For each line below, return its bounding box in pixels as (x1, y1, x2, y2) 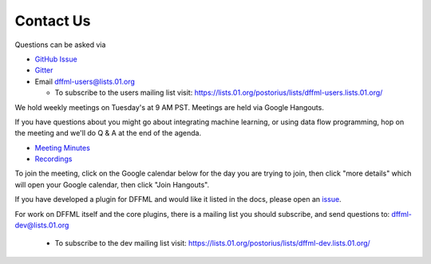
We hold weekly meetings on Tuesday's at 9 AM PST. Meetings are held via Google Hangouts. (14, 102, 325, 112)
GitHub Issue (34, 54, 77, 64)
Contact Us (14, 12, 91, 30)
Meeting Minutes (34, 143, 91, 152)
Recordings (34, 154, 73, 164)
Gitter (34, 65, 53, 75)
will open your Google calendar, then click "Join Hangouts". (14, 179, 210, 189)
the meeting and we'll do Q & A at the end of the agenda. (14, 128, 202, 138)
